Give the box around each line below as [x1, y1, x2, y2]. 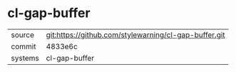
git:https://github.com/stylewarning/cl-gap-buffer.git [46, 30, 226, 40]
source [11, 30, 34, 40]
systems [11, 53, 39, 63]
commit [11, 41, 36, 51]
